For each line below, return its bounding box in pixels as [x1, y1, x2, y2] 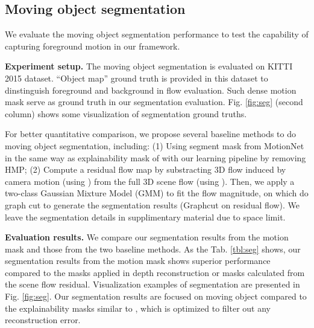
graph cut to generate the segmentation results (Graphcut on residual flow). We [5, 198, 300, 211]
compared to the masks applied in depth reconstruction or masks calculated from [5, 266, 305, 278]
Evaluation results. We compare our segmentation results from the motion [5, 231, 289, 243]
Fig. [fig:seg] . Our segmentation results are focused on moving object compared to [5, 290, 307, 303]
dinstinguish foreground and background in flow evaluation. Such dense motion [5, 83, 297, 96]
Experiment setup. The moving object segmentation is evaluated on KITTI [5, 60, 293, 72]
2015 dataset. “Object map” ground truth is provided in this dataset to [5, 71, 268, 84]
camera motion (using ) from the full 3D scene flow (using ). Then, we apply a [5, 175, 295, 187]
